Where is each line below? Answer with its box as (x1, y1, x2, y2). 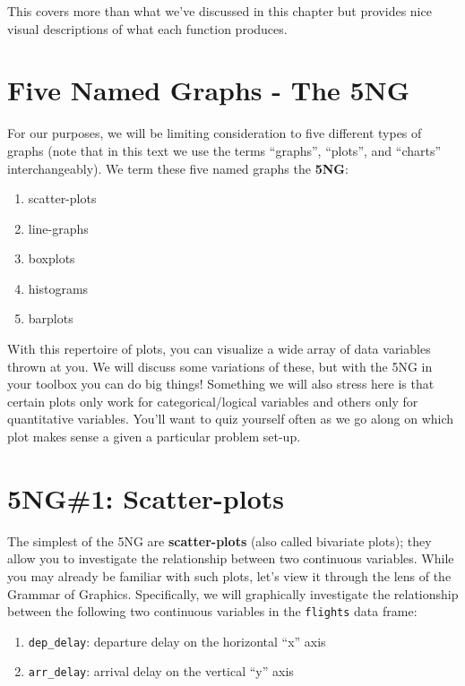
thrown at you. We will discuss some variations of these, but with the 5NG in (7, 356, 433, 375)
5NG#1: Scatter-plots (7, 479, 284, 516)
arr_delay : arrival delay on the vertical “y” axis (28, 662, 294, 681)
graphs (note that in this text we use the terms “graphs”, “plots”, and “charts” (7, 141, 442, 159)
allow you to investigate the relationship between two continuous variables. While (7, 549, 454, 568)
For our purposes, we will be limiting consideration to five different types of (7, 124, 422, 142)
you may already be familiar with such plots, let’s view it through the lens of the (7, 566, 452, 585)
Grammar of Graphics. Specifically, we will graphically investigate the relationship (7, 584, 459, 603)
